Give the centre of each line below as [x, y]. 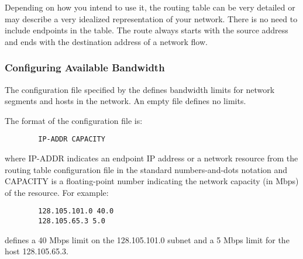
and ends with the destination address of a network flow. [106, 41]
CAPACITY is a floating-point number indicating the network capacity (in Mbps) [152, 181]
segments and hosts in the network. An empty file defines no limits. [125, 101]
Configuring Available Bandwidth [85, 68]
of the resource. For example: [57, 192]
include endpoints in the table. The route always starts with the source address [147, 30]
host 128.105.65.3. [37, 251]
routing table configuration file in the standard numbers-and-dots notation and [146, 169]
